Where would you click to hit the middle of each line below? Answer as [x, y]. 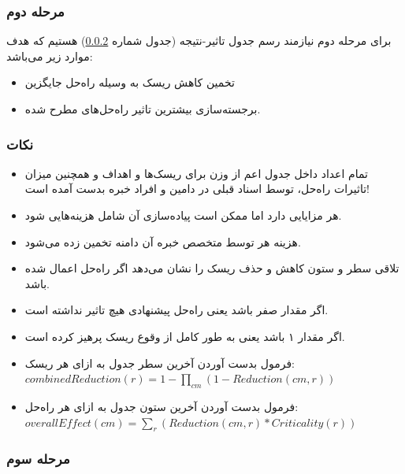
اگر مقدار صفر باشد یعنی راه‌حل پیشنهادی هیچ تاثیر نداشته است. [176, 310]
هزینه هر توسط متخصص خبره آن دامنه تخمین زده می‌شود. [163, 241]
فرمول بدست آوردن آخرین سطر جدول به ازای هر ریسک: [160, 363]
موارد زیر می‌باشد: [50, 56]
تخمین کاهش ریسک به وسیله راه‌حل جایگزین [130, 82]
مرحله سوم [38, 459]
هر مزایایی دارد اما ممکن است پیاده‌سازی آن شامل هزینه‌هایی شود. [183, 215]
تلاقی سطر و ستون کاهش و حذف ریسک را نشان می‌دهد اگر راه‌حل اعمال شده [212, 268]
